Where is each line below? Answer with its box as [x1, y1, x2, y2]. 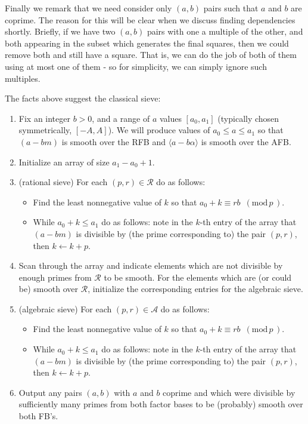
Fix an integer [18, 112, 70, 124]
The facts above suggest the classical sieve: [5, 92, 161, 105]
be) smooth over [18, 282, 79, 295]
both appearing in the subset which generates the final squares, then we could [5, 36, 289, 49]
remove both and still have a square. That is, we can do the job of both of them [5, 48, 297, 61]
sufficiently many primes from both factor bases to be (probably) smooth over [18, 398, 303, 410]
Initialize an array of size [18, 155, 110, 168]
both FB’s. [18, 410, 58, 422]
